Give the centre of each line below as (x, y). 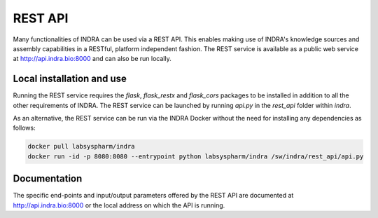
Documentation (48, 179)
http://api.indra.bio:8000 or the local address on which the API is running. (119, 205)
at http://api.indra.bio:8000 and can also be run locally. (92, 59)
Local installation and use (70, 79)
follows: (24, 128)
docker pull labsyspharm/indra (82, 147)
